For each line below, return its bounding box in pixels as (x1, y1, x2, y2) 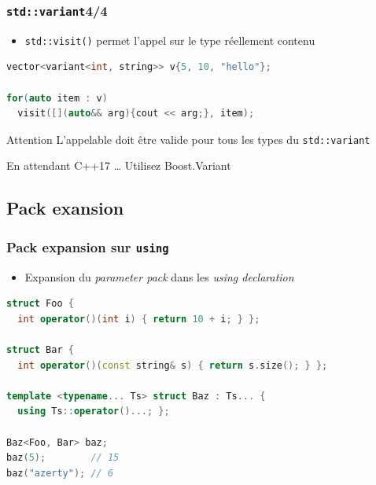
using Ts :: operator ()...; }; (17, 406, 170, 417)
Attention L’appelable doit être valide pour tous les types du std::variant (6, 130, 370, 147)
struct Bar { (6, 344, 74, 355)
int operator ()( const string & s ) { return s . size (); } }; (17, 359, 328, 371)
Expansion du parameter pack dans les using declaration (24, 268, 294, 285)
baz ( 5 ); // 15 (6, 452, 120, 464)
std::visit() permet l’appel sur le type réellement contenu (24, 31, 315, 48)
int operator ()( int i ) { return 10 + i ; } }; (17, 313, 260, 325)
